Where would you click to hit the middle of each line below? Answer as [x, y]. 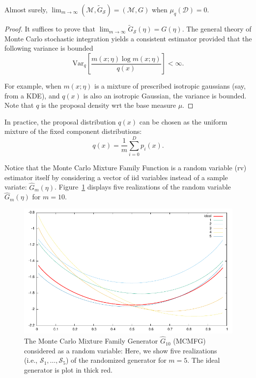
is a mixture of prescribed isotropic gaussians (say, [170, 86]
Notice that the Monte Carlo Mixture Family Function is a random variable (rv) [126, 168]
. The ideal [204, 360]
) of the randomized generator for [116, 360]
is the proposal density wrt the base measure [109, 105]
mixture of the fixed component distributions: [73, 131]
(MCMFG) [189, 341]
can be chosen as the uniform [183, 121]
